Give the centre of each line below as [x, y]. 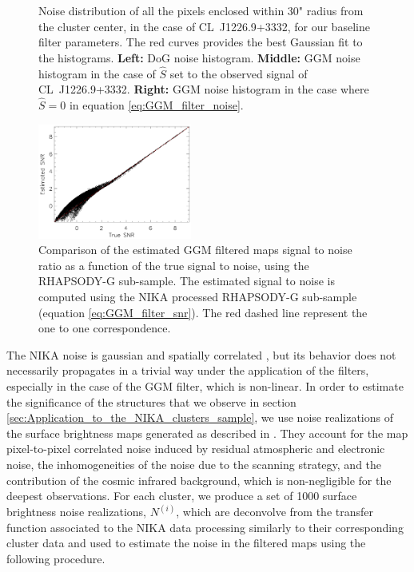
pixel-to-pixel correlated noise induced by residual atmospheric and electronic [196, 449]
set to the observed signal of [239, 73]
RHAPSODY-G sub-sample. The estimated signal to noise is [187, 281]
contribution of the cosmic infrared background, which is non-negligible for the [199, 480]
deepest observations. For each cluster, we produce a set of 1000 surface [182, 496]
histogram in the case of [97, 73]
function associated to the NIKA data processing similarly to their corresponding [205, 527]
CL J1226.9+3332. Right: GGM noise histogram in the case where [204, 89]
